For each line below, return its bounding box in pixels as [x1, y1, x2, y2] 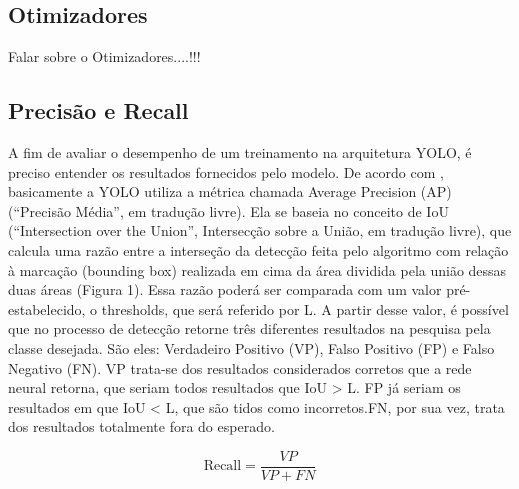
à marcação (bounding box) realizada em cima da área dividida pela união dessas [8, 259, 507, 280]
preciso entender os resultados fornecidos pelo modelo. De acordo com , [8, 161, 444, 182]
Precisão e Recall [8, 95, 189, 126]
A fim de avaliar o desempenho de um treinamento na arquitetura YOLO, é [8, 142, 472, 162]
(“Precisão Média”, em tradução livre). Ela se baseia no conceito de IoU [8, 200, 449, 221]
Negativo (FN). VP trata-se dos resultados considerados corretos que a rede [8, 357, 472, 378]
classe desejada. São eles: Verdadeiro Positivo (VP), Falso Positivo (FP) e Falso [8, 337, 495, 358]
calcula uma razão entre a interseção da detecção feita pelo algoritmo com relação [8, 239, 509, 260]
